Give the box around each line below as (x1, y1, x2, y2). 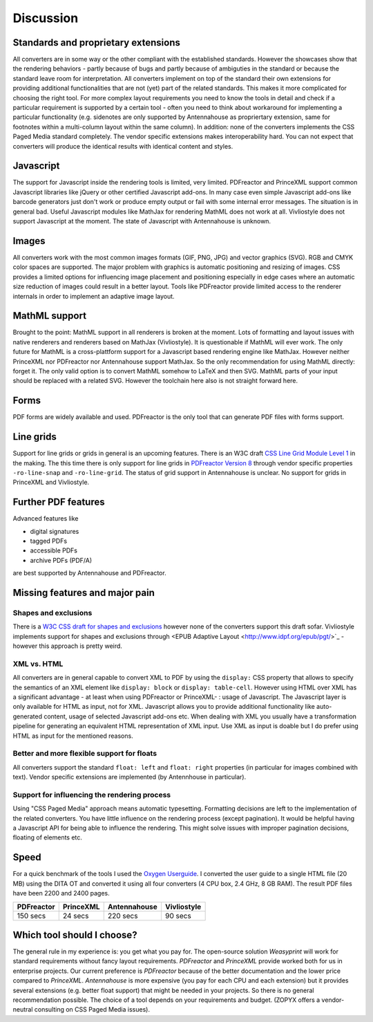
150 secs (17, 911, 46, 920)
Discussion (12, 10, 79, 26)
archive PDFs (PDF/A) (30, 556, 93, 564)
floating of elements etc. (12, 833, 83, 842)
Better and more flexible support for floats (12, 749, 157, 759)
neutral (12, 1005, 33, 1014)
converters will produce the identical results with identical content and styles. (12, 142, 233, 150)
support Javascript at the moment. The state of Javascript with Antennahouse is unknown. (12, 217, 271, 225)
